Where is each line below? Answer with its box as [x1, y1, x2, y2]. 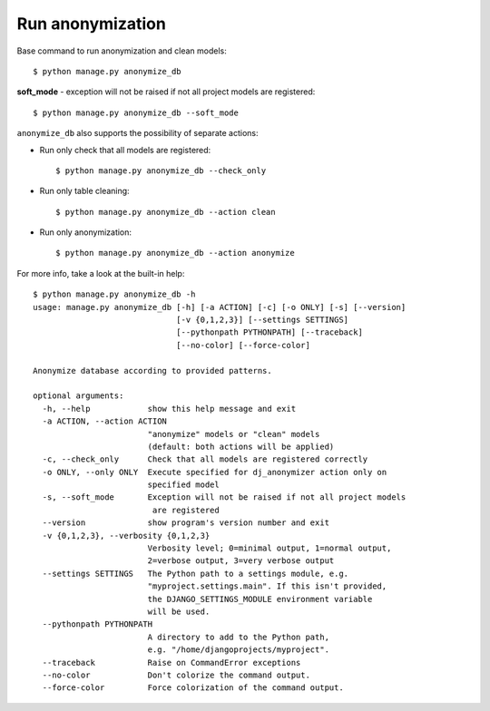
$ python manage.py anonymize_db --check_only [55, 165, 267, 176]
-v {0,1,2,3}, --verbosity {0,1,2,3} [42, 531, 211, 541]
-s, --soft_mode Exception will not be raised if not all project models [42, 492, 407, 502]
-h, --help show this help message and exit [42, 404, 297, 414]
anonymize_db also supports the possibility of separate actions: [16, 128, 259, 139]
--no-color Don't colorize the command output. [42, 669, 310, 680]
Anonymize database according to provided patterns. [33, 365, 272, 375]
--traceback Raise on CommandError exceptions [42, 657, 301, 667]
